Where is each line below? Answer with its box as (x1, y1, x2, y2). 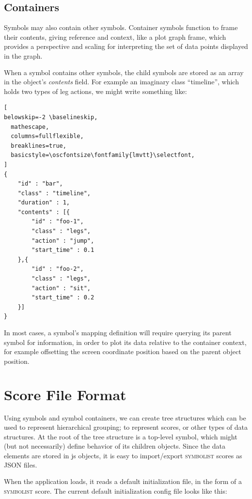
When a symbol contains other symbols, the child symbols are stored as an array (4, 67, 244, 77)
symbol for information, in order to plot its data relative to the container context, (4, 337, 247, 347)
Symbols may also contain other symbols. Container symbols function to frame (4, 22, 238, 32)
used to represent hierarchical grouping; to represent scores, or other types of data (4, 422, 248, 432)
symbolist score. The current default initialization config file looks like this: (4, 485, 227, 496)
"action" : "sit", (31, 284, 91, 292)
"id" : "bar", (17, 180, 63, 187)
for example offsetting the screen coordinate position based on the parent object (4, 346, 241, 357)
